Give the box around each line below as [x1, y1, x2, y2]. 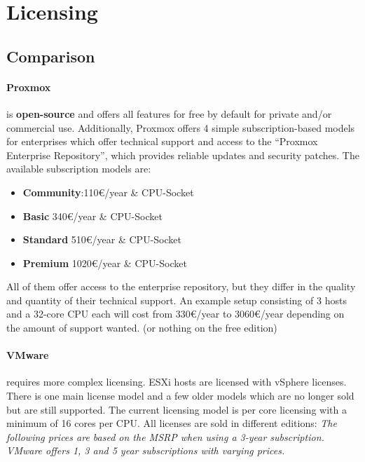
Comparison [6, 45, 95, 67]
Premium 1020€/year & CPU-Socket [22, 255, 187, 270]
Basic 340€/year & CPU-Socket [22, 208, 163, 223]
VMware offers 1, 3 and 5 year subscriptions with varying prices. [6, 443, 285, 458]
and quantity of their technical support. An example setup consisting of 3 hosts [6, 292, 347, 307]
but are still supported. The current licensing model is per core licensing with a [6, 402, 347, 416]
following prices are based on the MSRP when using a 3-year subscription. [6, 429, 324, 444]
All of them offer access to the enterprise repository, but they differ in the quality [6, 279, 356, 294]
